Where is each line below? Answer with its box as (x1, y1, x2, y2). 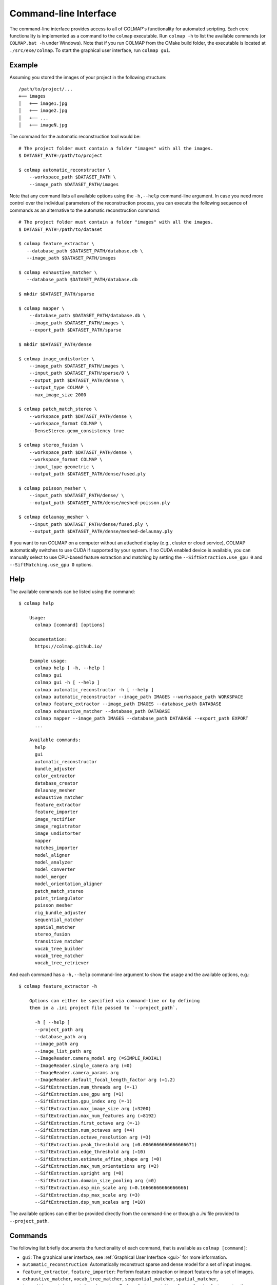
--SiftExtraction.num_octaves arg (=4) (34, 1127, 135, 1133)
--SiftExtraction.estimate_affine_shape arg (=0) (34, 1156, 162, 1162)
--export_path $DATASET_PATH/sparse (29, 327, 122, 333)
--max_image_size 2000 (29, 392, 87, 398)
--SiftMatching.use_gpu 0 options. (9, 561, 93, 567)
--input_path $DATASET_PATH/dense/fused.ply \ (29, 521, 149, 527)
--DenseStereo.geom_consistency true (29, 428, 124, 434)
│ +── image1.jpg (18, 100, 68, 106)
